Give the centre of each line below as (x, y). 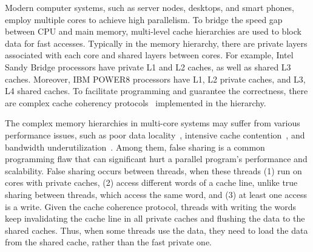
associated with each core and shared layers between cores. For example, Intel (149, 55)
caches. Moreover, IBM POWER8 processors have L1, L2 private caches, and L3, (155, 79)
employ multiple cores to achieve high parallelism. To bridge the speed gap (144, 19)
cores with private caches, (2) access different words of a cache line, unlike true (151, 182)
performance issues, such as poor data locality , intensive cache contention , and (155, 135)
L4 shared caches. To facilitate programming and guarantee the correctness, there (156, 91)
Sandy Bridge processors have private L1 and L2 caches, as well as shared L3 (148, 66)
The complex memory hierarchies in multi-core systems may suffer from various (153, 123)
